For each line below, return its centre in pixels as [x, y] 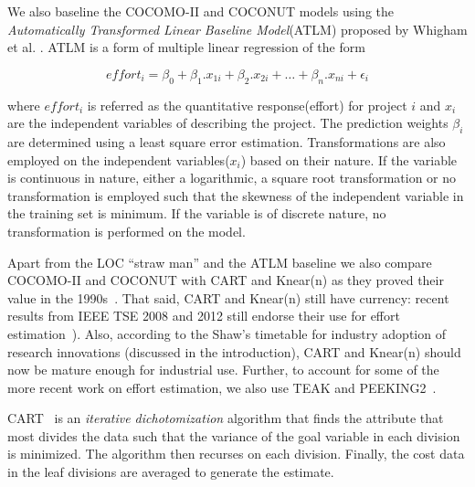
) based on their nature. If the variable [349, 159]
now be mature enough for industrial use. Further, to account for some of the [223, 370]
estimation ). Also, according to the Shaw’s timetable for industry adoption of [227, 333]
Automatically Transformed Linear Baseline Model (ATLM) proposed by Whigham [237, 29]
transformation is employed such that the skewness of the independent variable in [236, 195]
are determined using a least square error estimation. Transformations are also [227, 141]
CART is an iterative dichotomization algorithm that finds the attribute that [226, 418]
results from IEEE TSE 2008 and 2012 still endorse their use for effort [204, 316]
